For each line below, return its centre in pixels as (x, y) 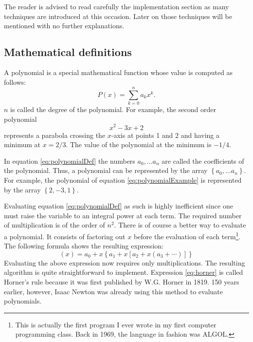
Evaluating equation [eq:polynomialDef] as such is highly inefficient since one (118, 206)
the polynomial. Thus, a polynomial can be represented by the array (106, 170)
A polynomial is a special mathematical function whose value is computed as (118, 72)
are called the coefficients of (203, 161)
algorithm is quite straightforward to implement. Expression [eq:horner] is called (124, 272)
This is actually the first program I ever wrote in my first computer (116, 324)
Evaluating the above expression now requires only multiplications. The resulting (125, 262)
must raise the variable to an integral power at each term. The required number (123, 215)
